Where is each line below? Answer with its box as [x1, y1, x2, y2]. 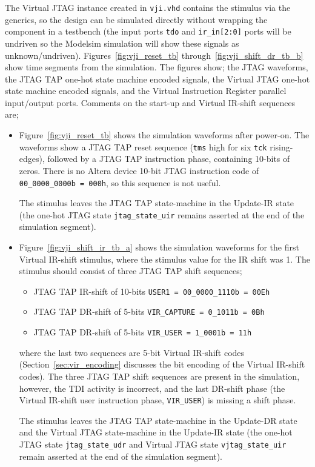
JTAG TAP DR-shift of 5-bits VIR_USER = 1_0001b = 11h [33, 326, 252, 338]
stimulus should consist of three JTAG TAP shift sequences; [19, 264, 242, 277]
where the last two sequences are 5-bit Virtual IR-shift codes [19, 346, 245, 358]
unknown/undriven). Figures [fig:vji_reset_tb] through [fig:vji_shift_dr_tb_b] [5, 49, 303, 61]
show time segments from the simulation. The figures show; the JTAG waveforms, [5, 61, 308, 73]
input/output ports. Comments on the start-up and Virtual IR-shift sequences [5, 96, 296, 109]
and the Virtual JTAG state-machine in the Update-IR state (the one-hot [19, 426, 293, 438]
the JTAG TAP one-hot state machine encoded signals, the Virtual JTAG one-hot [5, 72, 310, 85]
